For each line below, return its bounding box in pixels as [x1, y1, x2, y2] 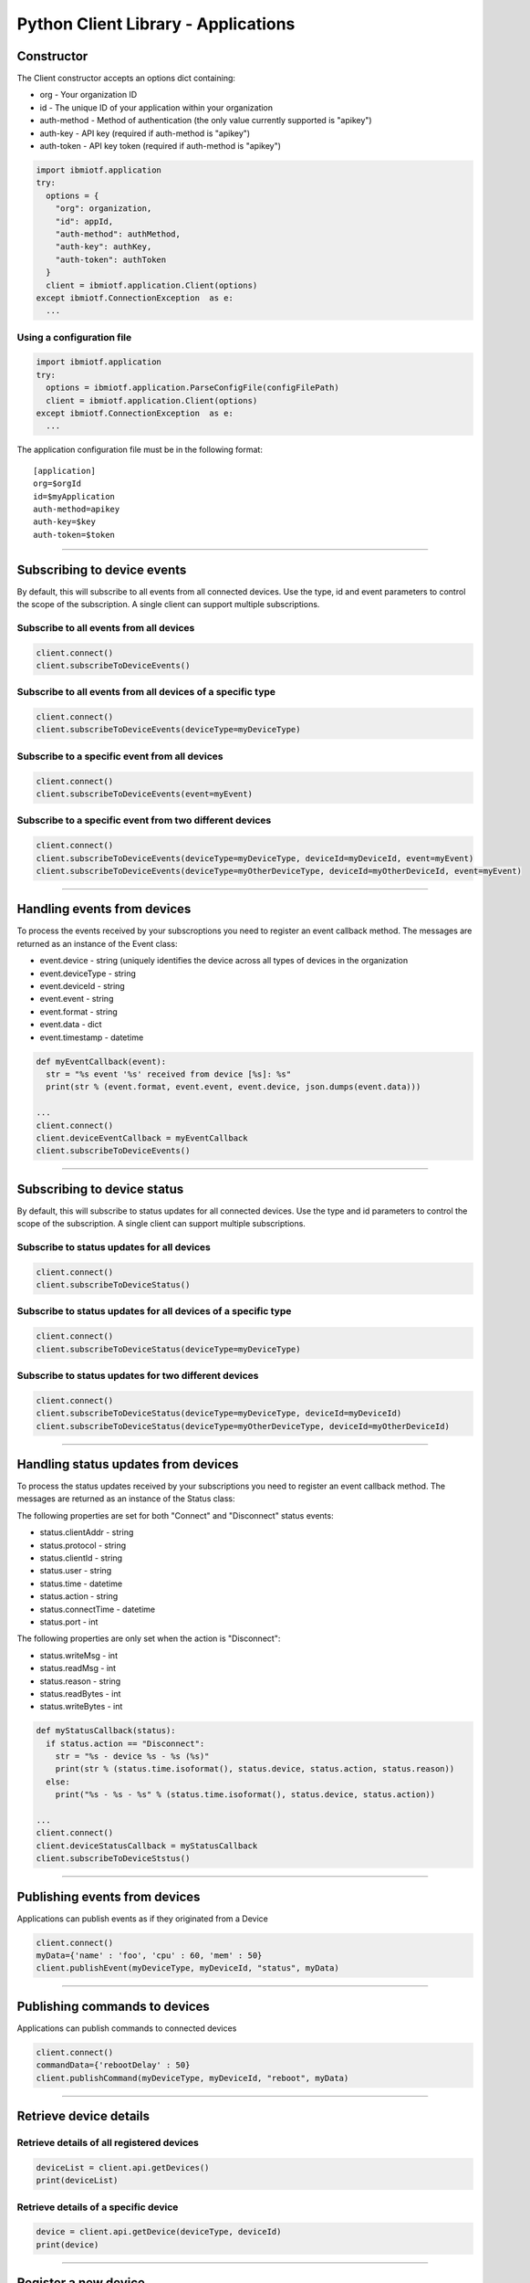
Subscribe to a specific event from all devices [16, 750, 223, 763]
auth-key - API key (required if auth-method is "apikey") [39, 128, 251, 139]
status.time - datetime [39, 1578, 123, 1589]
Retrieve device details [16, 2109, 151, 2124]
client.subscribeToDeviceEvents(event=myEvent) [36, 789, 253, 799]
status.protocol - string [39, 1540, 127, 1551]
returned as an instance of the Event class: [16, 938, 178, 949]
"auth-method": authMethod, [55, 228, 182, 239]
